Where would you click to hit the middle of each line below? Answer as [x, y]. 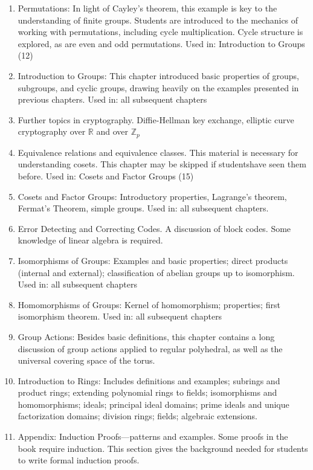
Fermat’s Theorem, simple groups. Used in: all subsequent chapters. [143, 208]
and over [112, 131]
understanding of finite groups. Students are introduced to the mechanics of [158, 20]
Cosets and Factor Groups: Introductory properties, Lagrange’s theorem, [152, 196]
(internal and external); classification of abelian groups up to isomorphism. [156, 272]
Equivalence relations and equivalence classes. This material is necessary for [158, 152]
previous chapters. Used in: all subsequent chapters [112, 99]
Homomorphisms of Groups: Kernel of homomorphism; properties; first [149, 304]
